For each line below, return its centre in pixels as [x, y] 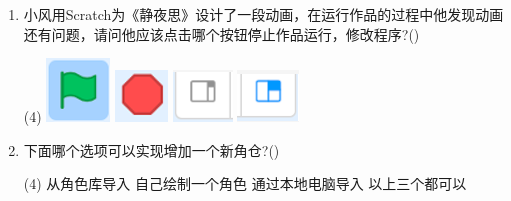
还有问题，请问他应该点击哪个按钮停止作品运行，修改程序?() [221, 33]
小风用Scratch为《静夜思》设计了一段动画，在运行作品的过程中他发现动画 [263, 14]
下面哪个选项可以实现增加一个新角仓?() [151, 149]
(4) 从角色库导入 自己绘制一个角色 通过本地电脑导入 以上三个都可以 [245, 183]
